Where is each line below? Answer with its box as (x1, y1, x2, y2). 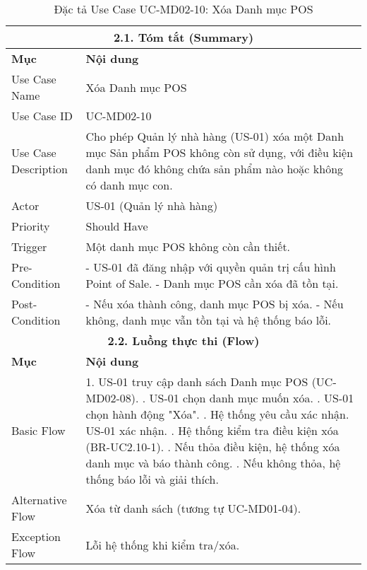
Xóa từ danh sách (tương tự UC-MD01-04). (85, 499, 301, 516)
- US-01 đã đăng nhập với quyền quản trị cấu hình (85, 259, 336, 275)
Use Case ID (11, 107, 73, 124)
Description (11, 161, 68, 177)
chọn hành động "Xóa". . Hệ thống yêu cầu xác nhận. (85, 406, 349, 422)
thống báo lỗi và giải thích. (85, 471, 219, 487)
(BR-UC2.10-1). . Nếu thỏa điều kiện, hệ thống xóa (85, 438, 340, 455)
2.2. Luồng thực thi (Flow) (107, 332, 260, 349)
